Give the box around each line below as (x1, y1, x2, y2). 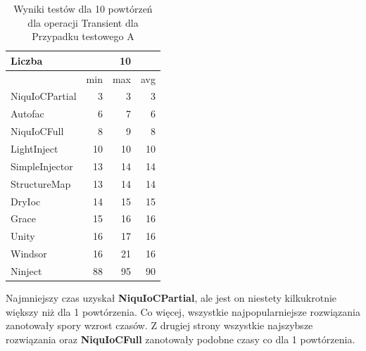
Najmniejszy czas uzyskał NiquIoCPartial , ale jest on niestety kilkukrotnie (6, 291, 337, 305)
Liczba (11, 53, 43, 68)
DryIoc (11, 193, 41, 208)
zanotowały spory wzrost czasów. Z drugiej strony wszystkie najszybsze (6, 318, 313, 333)
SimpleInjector (11, 158, 73, 173)
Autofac (11, 106, 44, 121)
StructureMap (11, 176, 71, 191)
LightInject (11, 141, 58, 155)
